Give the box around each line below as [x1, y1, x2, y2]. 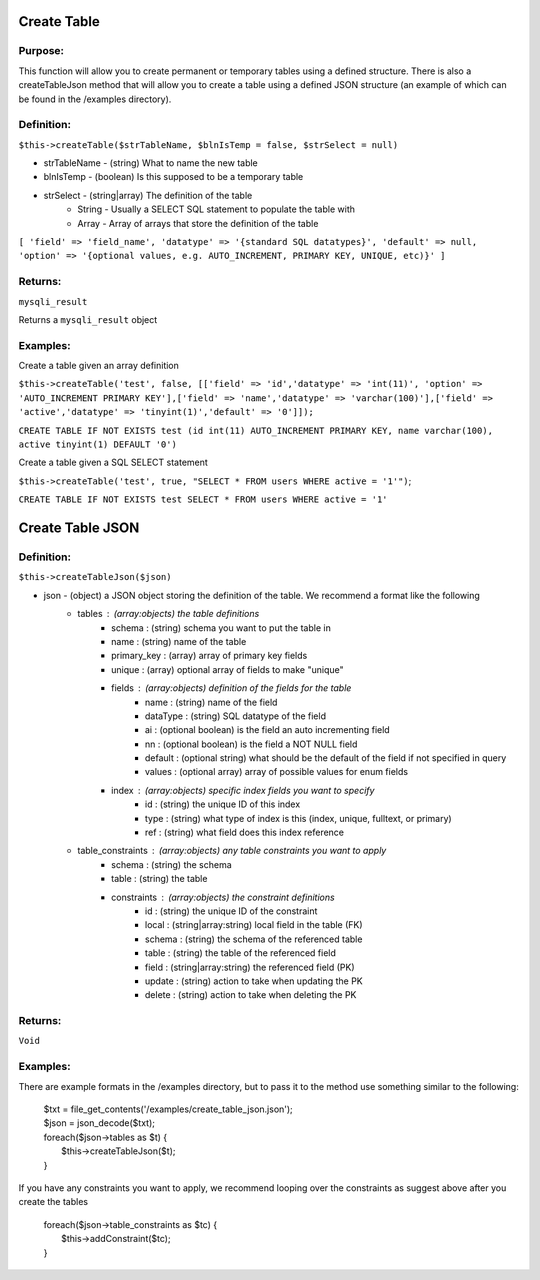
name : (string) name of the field [145, 696, 278, 708]
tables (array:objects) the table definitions [77, 608, 260, 620]
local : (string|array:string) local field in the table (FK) [145, 919, 364, 931]
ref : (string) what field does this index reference [145, 826, 345, 839]
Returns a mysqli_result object [18, 313, 158, 325]
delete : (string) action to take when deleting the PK [145, 989, 357, 1001]
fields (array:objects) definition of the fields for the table [111, 682, 352, 694]
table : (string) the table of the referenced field [145, 947, 337, 959]
